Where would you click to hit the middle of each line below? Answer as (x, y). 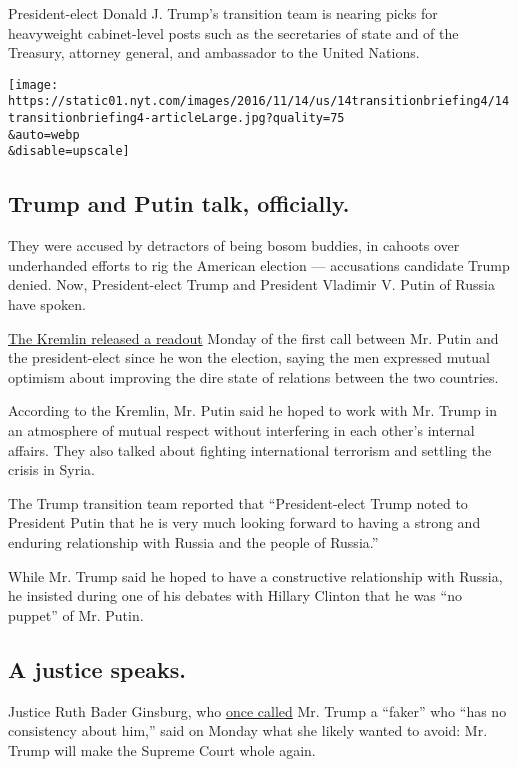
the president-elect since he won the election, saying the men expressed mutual (249, 357)
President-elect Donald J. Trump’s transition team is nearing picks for (223, 13)
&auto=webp (44, 134)
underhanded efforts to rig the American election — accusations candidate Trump (259, 264)
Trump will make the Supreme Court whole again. (162, 749)
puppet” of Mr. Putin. (76, 614)
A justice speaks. (97, 668)
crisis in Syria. (51, 469)
